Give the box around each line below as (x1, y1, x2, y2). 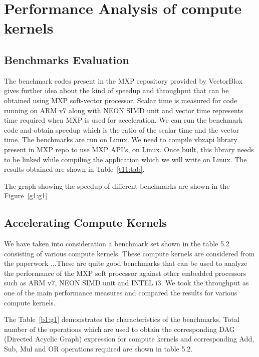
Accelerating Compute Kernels (4, 215, 167, 230)
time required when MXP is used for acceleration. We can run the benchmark (4, 115, 243, 125)
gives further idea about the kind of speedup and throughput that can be (4, 85, 229, 96)
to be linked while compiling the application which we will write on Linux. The (4, 154, 247, 164)
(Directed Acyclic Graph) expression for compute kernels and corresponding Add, (4, 333, 254, 344)
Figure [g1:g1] (4, 190, 48, 201)
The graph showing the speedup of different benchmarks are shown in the (4, 180, 230, 191)
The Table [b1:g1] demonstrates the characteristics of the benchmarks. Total (4, 314, 239, 324)
